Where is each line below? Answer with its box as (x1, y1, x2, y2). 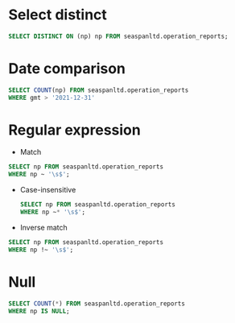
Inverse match (19, 222, 68, 232)
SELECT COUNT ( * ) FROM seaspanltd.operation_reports (8, 300, 185, 308)
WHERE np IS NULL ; (8, 307, 70, 315)
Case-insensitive (19, 185, 76, 195)
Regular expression (8, 121, 141, 139)
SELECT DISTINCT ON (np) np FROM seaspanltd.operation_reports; (8, 32, 229, 40)
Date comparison (8, 60, 126, 77)
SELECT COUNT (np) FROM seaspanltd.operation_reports (8, 86, 189, 94)
